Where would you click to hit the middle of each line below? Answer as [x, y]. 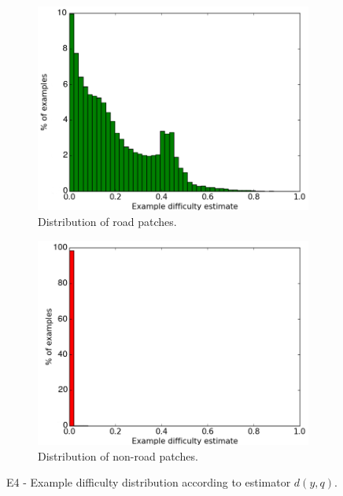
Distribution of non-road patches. [118, 455]
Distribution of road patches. [107, 221]
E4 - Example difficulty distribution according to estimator [149, 482]
